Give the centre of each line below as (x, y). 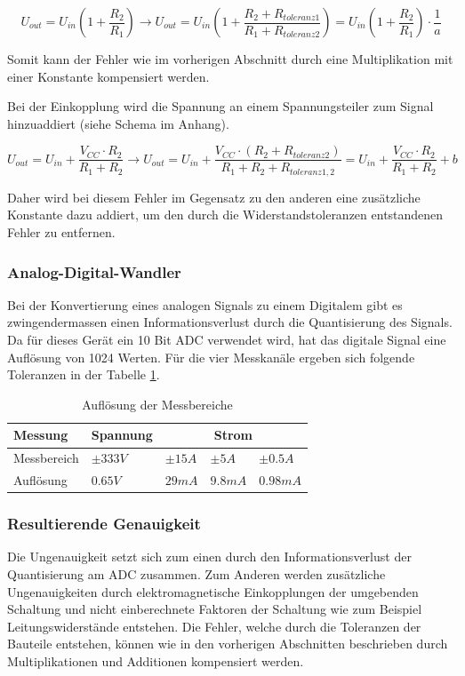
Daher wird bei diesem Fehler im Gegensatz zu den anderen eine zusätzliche (214, 197)
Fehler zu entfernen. (61, 232)
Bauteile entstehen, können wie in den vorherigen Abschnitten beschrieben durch (228, 644)
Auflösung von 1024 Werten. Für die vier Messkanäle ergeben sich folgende (211, 357)
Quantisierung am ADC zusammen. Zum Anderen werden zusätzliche (196, 574)
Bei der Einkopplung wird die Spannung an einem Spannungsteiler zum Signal (220, 106)
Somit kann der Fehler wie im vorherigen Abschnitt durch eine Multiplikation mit (230, 59)
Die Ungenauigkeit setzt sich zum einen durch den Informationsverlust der (209, 557)
